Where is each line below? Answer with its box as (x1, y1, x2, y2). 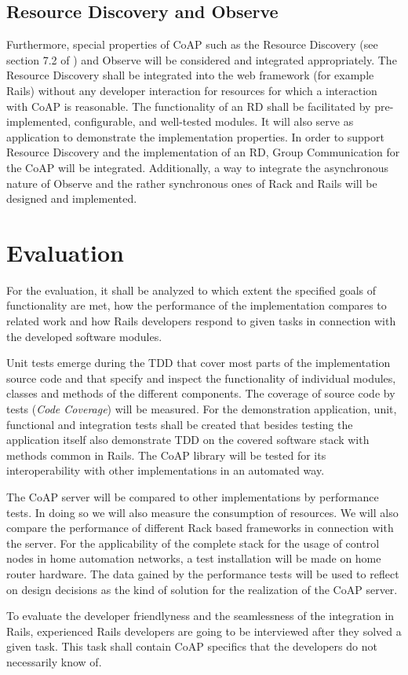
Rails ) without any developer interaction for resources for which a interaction (6, 82, 377, 98)
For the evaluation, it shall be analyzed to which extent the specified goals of (6, 281, 377, 298)
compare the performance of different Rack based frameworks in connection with (6, 519, 394, 536)
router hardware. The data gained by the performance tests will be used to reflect (6, 565, 399, 581)
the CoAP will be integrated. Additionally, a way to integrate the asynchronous (6, 159, 389, 175)
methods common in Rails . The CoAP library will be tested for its (6, 446, 326, 463)
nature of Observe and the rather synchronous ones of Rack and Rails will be (6, 174, 377, 191)
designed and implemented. (6, 190, 137, 207)
